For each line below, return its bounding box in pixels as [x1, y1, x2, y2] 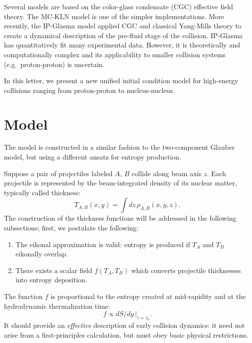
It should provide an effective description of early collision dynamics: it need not [4, 320, 245, 330]
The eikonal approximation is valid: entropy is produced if [15, 239, 190, 249]
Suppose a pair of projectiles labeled [4, 168, 113, 178]
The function [4, 291, 43, 301]
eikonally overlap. [15, 249, 68, 259]
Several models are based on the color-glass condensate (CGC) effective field [4, 1, 233, 11]
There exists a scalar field [15, 265, 93, 275]
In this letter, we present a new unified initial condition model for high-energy [4, 75, 238, 86]
